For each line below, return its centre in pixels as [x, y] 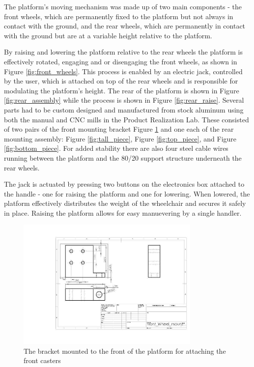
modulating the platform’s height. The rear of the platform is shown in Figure [122, 90]
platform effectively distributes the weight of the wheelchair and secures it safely [125, 203]
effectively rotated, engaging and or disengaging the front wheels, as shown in [121, 61]
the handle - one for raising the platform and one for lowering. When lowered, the [127, 193]
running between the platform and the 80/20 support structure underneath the [123, 157]
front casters [42, 360]
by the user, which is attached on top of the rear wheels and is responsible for [121, 81]
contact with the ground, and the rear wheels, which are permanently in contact [125, 26]
